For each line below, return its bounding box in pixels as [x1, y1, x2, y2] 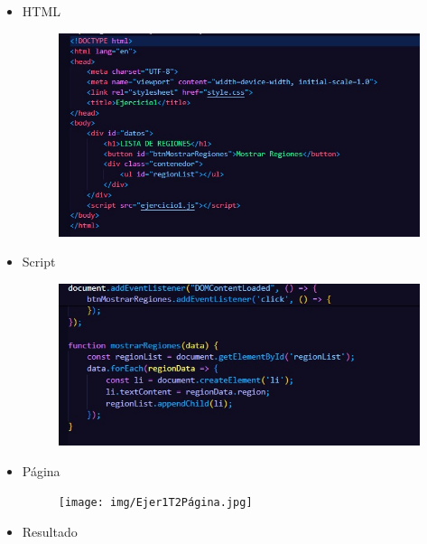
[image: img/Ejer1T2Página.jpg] [58, 496, 253, 510]
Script [22, 252, 56, 271]
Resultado [22, 522, 78, 540]
